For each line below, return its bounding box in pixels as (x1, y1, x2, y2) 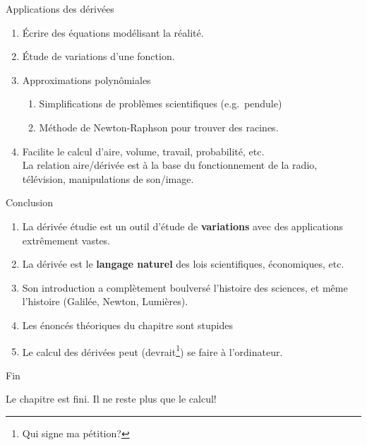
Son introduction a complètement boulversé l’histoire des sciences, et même (22, 280, 348, 295)
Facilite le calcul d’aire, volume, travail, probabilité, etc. (22, 143, 265, 158)
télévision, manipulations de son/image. (22, 171, 194, 186)
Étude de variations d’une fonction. (22, 49, 175, 64)
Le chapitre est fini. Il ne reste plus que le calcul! (6, 391, 217, 406)
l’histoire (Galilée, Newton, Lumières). (22, 294, 188, 309)
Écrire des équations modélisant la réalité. (22, 25, 204, 40)
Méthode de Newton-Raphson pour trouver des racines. (39, 119, 279, 134)
